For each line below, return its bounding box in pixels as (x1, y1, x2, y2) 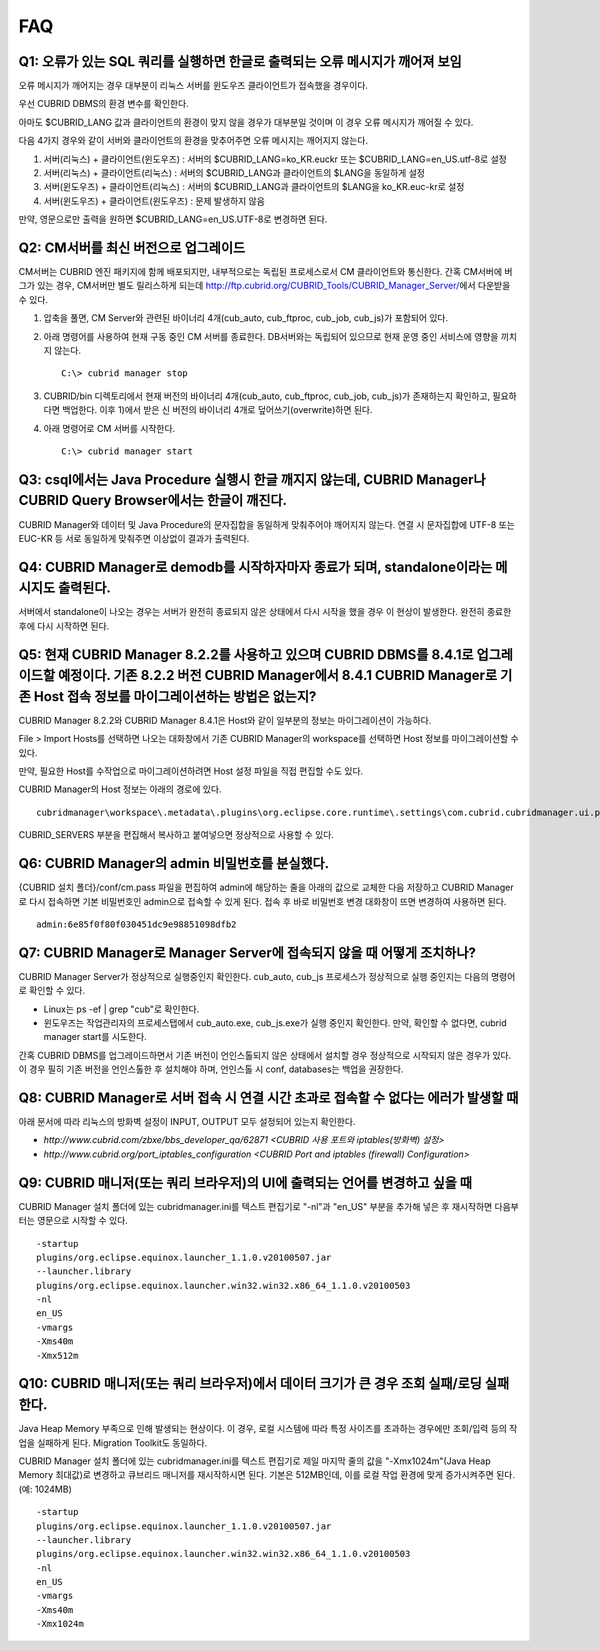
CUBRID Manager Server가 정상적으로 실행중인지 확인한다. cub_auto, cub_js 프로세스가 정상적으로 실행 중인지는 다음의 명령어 (18, 970, 516, 982)
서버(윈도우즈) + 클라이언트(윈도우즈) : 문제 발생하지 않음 (43, 195, 265, 207)
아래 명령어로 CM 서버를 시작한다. (43, 422, 176, 434)
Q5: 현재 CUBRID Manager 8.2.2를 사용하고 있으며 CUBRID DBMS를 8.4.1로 (18, 646, 474, 663)
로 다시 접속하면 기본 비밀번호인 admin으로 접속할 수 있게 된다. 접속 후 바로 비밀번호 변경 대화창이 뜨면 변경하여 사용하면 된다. (18, 895, 507, 907)
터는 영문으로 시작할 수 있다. (18, 1215, 129, 1227)
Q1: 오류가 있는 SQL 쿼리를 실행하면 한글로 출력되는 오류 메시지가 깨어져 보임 (18, 53, 462, 70)
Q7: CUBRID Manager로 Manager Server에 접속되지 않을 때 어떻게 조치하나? (18, 944, 477, 961)
